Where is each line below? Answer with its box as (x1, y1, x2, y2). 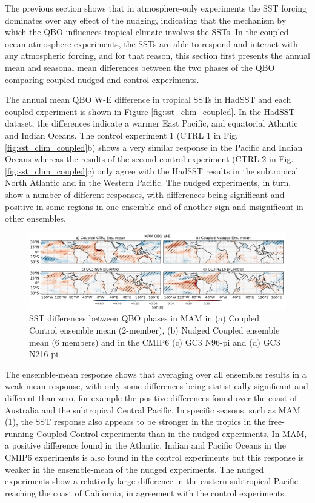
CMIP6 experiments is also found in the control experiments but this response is (5, 450, 304, 463)
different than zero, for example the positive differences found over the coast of (5, 391, 297, 404)
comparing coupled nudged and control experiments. (5, 73, 199, 85)
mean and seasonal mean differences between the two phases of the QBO (5, 61, 275, 73)
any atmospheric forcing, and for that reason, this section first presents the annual (5, 49, 311, 62)
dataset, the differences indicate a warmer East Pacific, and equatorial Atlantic (5, 117, 298, 130)
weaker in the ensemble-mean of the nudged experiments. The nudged (5, 462, 264, 475)
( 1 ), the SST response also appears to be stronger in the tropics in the (5, 415, 266, 428)
